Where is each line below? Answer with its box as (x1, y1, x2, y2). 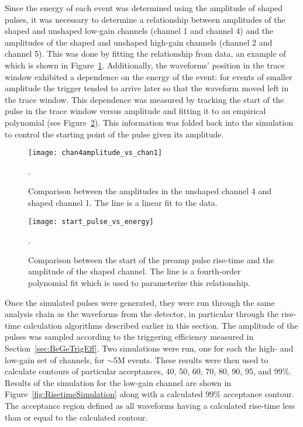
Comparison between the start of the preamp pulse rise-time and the (28, 253, 274, 266)
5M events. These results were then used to (113, 353, 268, 366)
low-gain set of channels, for (5, 353, 105, 366)
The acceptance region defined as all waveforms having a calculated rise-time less (5, 399, 295, 411)
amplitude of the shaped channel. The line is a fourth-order (28, 265, 241, 277)
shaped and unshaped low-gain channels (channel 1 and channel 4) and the (5, 25, 274, 37)
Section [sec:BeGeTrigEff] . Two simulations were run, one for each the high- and (5, 342, 294, 354)
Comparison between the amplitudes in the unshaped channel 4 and (28, 185, 272, 197)
